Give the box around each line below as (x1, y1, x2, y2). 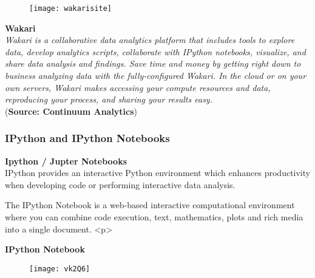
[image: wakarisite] (29, 4, 112, 13)
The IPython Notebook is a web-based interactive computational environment (5, 198, 295, 211)
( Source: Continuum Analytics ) (5, 104, 138, 117)
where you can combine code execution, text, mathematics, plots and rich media (5, 211, 303, 223)
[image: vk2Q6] (29, 264, 90, 273)
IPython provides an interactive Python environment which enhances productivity (5, 166, 311, 179)
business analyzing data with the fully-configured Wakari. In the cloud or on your (5, 69, 307, 82)
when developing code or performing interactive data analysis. (5, 178, 235, 191)
